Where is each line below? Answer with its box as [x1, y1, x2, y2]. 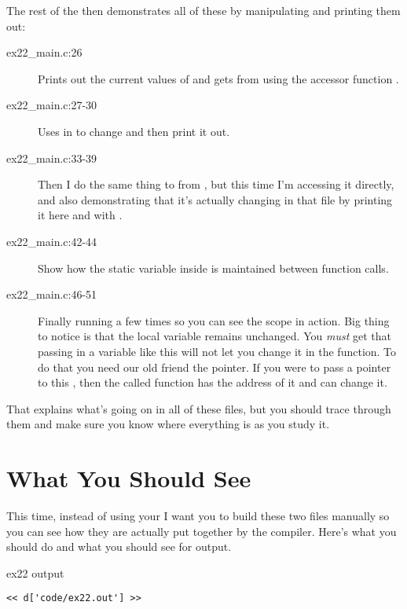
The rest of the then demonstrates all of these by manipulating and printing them [6, 2, 401, 18]
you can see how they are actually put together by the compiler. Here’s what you [6, 523, 397, 539]
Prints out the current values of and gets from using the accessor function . [38, 70, 399, 86]
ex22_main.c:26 [6, 44, 82, 61]
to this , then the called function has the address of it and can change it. [38, 374, 387, 391]
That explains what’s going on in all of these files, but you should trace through [6, 400, 391, 416]
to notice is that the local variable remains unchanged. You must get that [38, 328, 391, 344]
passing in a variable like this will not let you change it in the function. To [38, 343, 397, 359]
